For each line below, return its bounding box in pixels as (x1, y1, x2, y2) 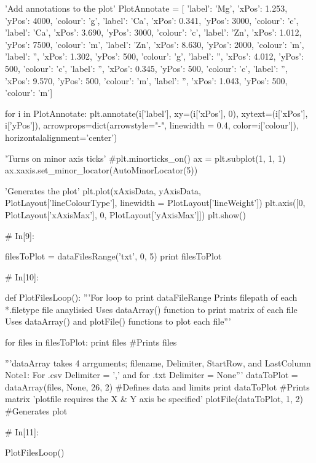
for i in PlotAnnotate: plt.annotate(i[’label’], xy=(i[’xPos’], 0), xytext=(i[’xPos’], (5, 106, 308, 119)
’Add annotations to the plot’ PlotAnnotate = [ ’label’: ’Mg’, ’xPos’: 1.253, (5, 2, 288, 14)
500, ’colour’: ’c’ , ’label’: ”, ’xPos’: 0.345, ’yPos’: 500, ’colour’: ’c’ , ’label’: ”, (5, 61, 288, 74)
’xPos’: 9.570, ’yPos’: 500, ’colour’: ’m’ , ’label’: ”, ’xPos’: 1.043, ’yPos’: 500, (5, 74, 288, 87)
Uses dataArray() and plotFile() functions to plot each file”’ (5, 315, 231, 328)
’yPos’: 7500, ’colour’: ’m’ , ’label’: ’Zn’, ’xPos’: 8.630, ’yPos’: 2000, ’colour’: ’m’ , (5, 38, 304, 50)
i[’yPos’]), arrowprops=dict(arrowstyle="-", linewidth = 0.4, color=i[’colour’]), (5, 119, 299, 132)
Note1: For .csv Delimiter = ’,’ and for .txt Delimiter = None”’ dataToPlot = (5, 368, 298, 381)
